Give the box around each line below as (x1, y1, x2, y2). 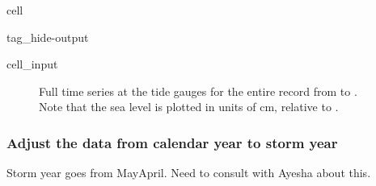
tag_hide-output (6, 28, 89, 45)
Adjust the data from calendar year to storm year (6, 132, 338, 152)
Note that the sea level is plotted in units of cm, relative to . (39, 98, 339, 115)
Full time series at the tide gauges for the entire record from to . (39, 82, 357, 99)
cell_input (6, 56, 58, 72)
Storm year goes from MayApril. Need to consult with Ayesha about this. (6, 164, 371, 181)
